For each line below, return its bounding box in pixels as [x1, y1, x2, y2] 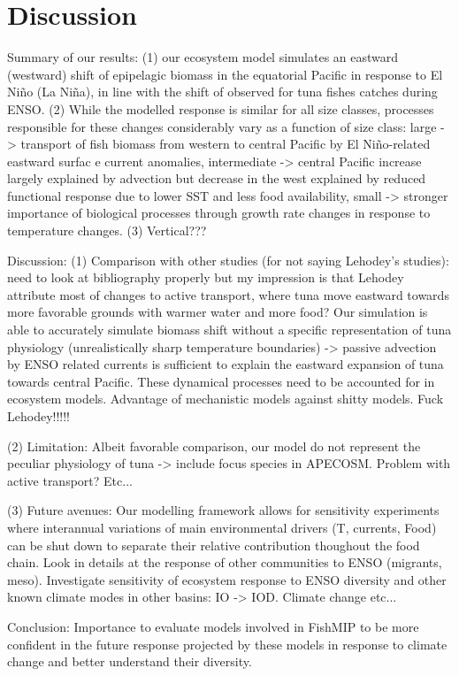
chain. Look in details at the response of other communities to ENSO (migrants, [7, 553, 442, 572]
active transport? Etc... [7, 471, 133, 489]
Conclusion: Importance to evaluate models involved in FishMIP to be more [7, 617, 419, 635]
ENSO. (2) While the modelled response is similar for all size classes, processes [7, 99, 434, 118]
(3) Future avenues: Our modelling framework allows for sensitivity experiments [7, 501, 440, 519]
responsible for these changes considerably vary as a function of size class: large [7, 117, 437, 135]
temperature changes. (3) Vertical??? [7, 221, 207, 240]
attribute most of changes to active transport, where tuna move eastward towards [7, 285, 449, 303]
